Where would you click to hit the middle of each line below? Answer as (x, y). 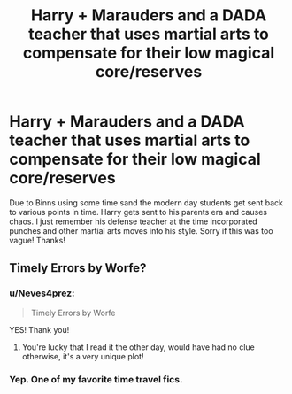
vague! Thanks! (38, 240)
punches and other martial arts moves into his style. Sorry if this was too (141, 230)
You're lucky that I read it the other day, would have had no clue (138, 347)
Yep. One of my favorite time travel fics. (96, 379)
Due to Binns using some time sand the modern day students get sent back (146, 202)
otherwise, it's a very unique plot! (83, 356)
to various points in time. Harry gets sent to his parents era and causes (138, 212)
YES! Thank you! (39, 329)
